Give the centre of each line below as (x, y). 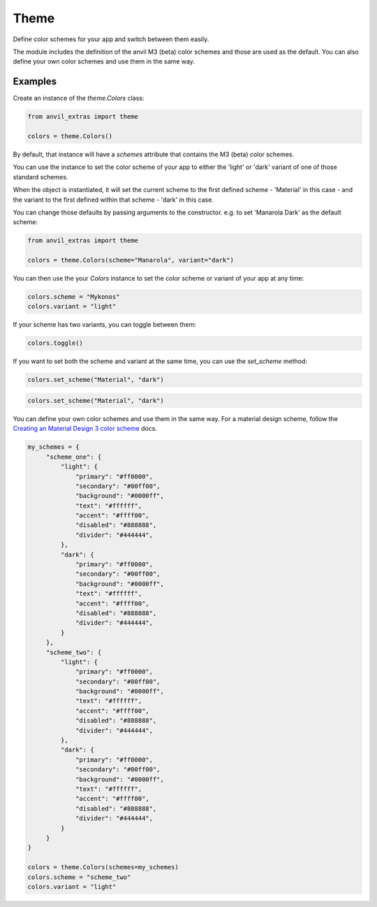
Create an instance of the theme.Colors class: (79, 98)
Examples (35, 81)
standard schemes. (40, 177)
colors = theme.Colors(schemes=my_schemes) (103, 867)
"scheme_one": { (74, 457)
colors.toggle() (56, 343)
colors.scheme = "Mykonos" (74, 297)
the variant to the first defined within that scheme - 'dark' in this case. (113, 200)
